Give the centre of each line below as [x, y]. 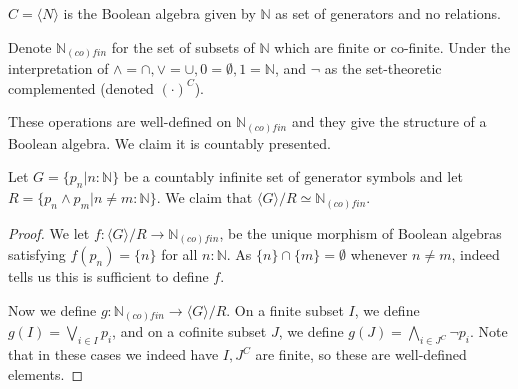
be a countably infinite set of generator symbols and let [293, 176]
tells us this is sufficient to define [108, 276]
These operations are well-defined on [120, 121]
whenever [379, 254]
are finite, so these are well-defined [361, 354]
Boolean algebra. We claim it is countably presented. [169, 142]
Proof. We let [49, 232]
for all [179, 254]
